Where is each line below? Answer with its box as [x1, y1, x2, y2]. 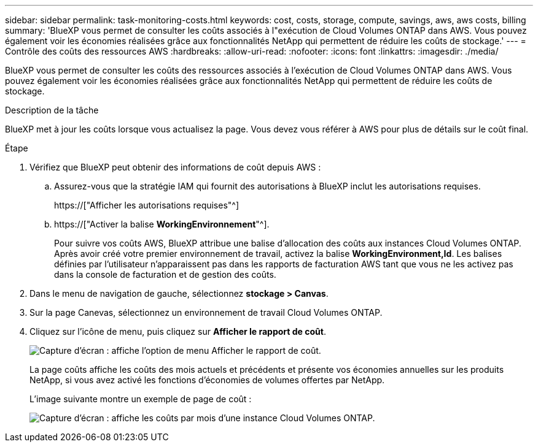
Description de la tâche [5, 105, 99, 115]
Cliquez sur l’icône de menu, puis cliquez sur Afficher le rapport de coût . [29, 326, 326, 337]
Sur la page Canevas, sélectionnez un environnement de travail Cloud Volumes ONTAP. [29, 307, 383, 318]
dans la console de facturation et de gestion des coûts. [54, 269, 276, 280]
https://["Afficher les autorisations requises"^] [54, 200, 240, 210]
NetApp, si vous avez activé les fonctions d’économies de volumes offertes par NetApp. [29, 375, 385, 385]
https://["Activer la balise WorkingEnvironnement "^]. [54, 219, 270, 229]
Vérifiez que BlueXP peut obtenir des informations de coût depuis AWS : [29, 162, 321, 172]
